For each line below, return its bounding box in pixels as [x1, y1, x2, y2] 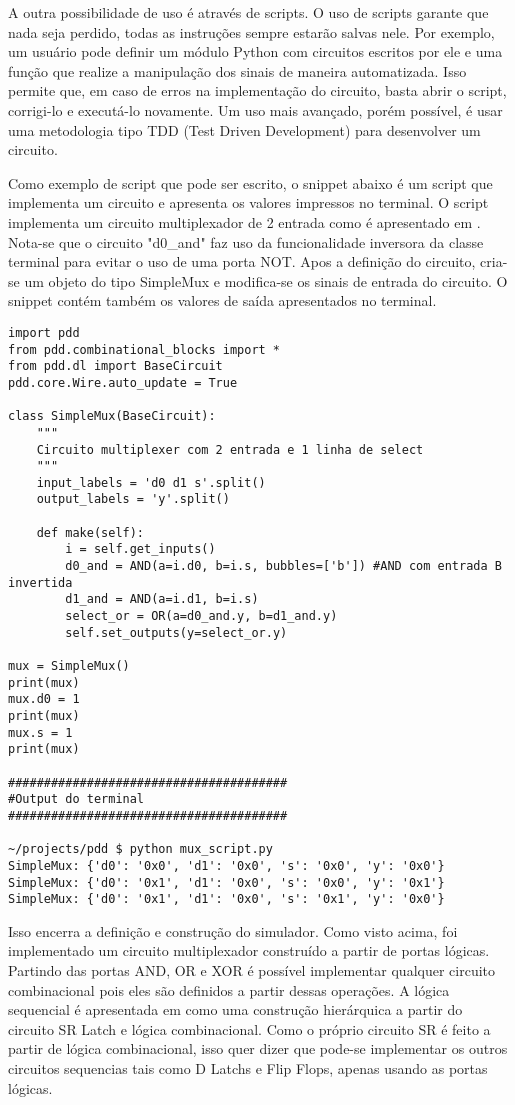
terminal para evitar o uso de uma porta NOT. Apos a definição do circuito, [8, 251, 476, 272]
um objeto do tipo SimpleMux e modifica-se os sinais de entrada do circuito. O [24, 270, 508, 291]
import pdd [8, 325, 80, 340]
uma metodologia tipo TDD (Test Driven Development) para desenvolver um [8, 119, 481, 140]
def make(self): [36, 525, 145, 540]
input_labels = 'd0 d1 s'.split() [36, 475, 266, 490]
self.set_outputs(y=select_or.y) [65, 625, 288, 640]
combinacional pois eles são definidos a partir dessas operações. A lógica [8, 979, 450, 1000]
